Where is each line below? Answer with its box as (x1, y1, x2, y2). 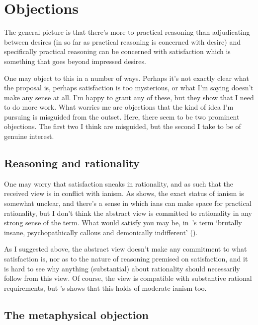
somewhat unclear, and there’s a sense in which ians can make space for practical (4, 198, 252, 208)
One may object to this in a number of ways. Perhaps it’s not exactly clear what (4, 72, 249, 83)
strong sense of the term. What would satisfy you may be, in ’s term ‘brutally (4, 217, 242, 228)
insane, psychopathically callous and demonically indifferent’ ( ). (4, 227, 198, 237)
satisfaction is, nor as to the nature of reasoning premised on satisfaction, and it (4, 254, 248, 264)
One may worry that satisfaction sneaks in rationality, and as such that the (4, 178, 234, 189)
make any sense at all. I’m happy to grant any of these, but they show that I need (4, 92, 254, 102)
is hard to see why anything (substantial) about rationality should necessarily (4, 263, 240, 273)
